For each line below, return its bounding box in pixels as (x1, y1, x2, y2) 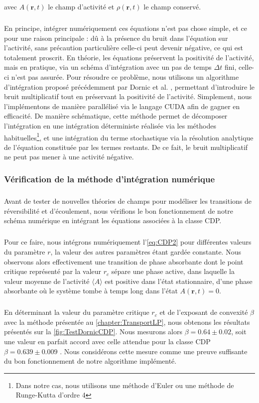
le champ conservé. (143, 1, 201, 11)
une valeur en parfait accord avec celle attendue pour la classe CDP (4, 336, 211, 347)
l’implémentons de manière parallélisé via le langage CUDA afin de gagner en (4, 101, 240, 111)
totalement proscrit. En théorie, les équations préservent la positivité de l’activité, (4, 52, 254, 62)
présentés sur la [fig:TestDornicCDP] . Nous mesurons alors (4, 326, 183, 337)
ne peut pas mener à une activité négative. (4, 151, 134, 162)
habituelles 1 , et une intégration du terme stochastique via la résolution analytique (4, 131, 254, 142)
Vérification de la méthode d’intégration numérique (4, 172, 215, 185)
